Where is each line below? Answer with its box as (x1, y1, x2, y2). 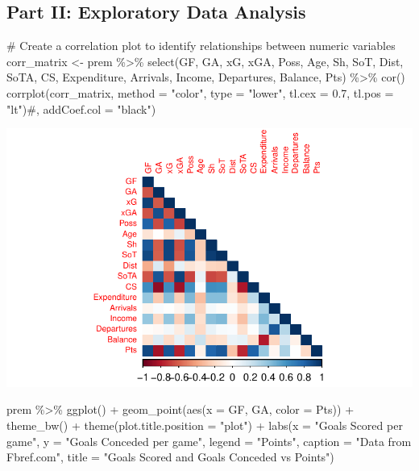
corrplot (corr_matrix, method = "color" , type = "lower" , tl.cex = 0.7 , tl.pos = (6, 84, 394, 101)
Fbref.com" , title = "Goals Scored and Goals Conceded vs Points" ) (6, 448, 334, 465)
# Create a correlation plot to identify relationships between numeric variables (6, 37, 396, 54)
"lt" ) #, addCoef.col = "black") (6, 100, 156, 117)
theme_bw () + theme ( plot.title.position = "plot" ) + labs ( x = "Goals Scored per (6, 417, 403, 434)
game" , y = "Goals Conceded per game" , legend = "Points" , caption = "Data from (6, 432, 412, 449)
